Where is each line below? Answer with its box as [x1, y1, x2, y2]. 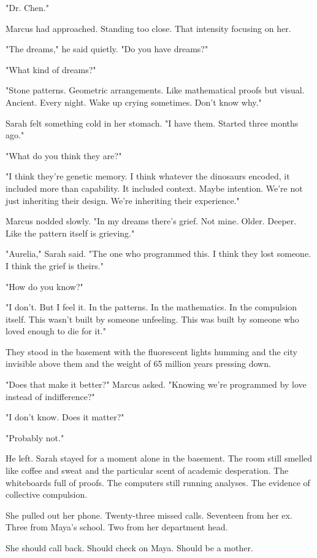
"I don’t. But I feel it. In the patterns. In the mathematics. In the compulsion [6, 301, 297, 313]
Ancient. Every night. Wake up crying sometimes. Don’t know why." [6, 95, 262, 108]
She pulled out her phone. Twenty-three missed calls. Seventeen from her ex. [6, 508, 292, 521]
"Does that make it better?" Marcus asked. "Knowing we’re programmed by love [6, 378, 307, 391]
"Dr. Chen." [6, 1, 49, 14]
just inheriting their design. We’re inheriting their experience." [6, 194, 240, 206]
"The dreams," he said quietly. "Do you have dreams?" [6, 42, 208, 55]
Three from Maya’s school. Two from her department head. [6, 521, 228, 533]
